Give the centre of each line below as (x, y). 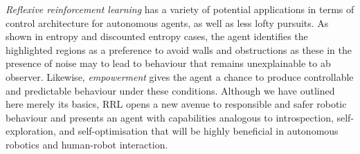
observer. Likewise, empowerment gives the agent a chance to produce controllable (180, 76)
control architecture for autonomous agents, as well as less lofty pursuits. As (167, 22)
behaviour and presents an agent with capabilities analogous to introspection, (170, 117)
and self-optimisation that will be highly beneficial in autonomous (199, 131)
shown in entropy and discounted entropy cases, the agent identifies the (157, 36)
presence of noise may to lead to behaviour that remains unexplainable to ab (168, 63)
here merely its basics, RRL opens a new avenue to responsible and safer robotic (176, 104)
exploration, (31, 131)
